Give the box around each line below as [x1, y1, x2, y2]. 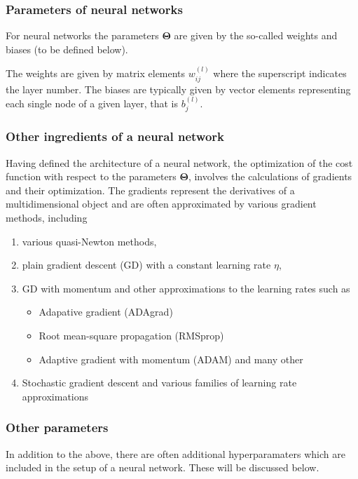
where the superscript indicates [213, 66, 347, 81]
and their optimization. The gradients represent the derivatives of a [6, 182, 295, 197]
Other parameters [6, 419, 109, 436]
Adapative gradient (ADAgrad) [39, 304, 173, 319]
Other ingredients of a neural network [6, 128, 224, 145]
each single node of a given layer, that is [6, 96, 178, 111]
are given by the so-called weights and [174, 28, 338, 43]
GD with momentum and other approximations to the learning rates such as [22, 281, 350, 295]
